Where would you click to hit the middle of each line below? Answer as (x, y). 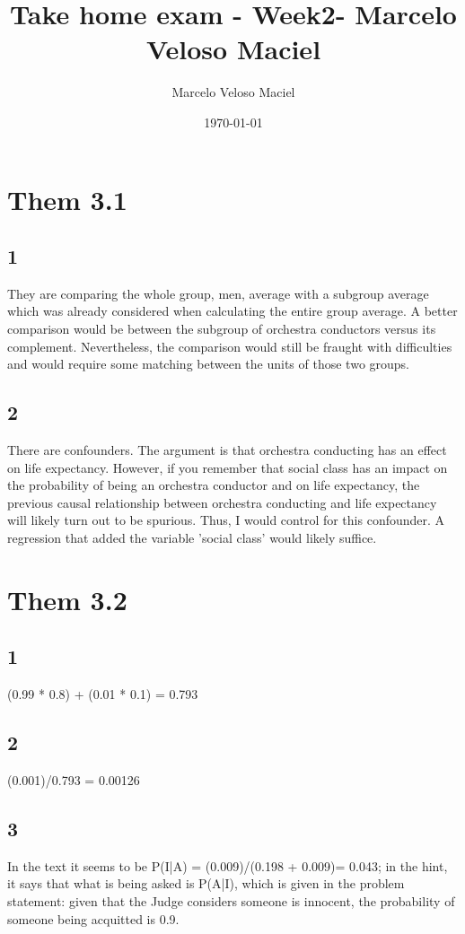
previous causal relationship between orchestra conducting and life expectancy (222, 502)
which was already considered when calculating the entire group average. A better (232, 311)
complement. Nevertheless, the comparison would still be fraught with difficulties (230, 346)
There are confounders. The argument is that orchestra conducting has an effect (227, 450)
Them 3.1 (67, 199)
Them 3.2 (67, 599)
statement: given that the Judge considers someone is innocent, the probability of (231, 900)
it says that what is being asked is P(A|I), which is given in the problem (206, 883)
